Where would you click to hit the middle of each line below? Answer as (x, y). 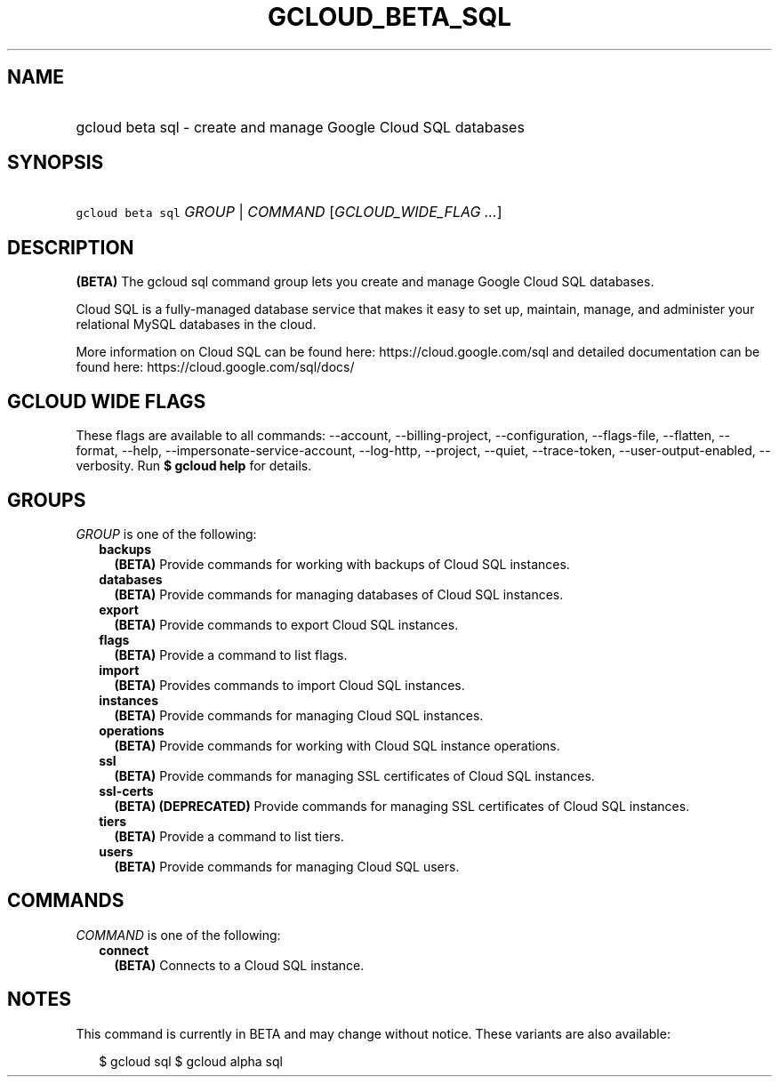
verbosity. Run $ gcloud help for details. (194, 466)
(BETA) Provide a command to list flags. (231, 654)
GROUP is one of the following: (166, 534)
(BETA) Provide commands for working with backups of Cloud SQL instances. (342, 564)
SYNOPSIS (56, 163)
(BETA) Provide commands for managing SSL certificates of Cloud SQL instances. (354, 775)
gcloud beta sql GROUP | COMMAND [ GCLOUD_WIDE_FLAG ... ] (289, 212)
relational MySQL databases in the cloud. (196, 325)
